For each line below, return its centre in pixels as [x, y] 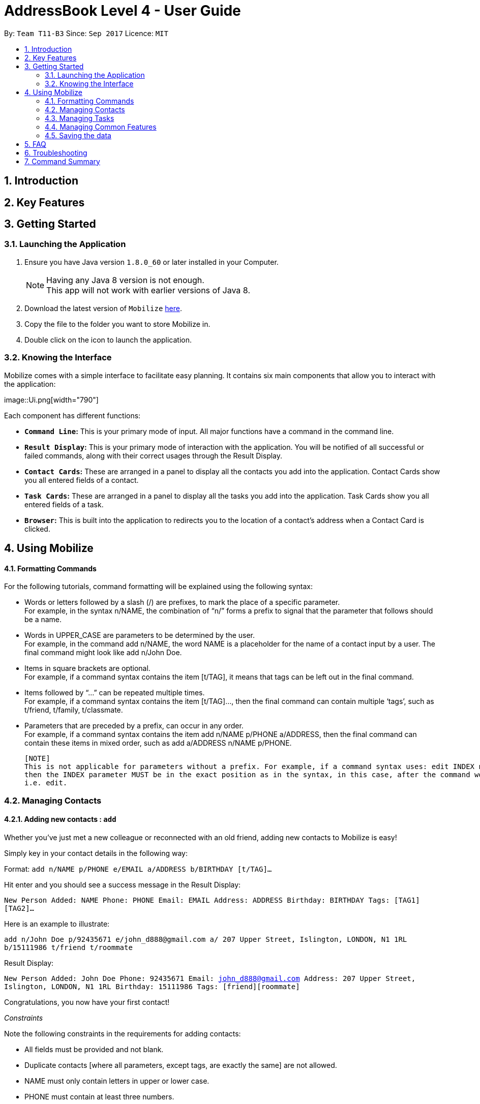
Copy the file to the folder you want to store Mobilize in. [117, 324]
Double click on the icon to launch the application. [108, 340]
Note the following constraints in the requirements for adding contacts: [123, 1033]
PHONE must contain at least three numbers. [99, 1096]
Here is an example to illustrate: [57, 924]
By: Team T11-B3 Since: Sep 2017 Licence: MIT [86, 33]
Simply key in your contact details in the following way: [96, 853]
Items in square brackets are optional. [87, 668]
